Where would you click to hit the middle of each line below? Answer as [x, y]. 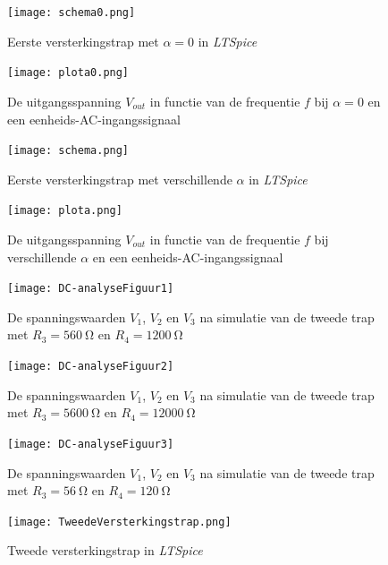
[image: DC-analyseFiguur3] [91, 444]
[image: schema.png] [68, 151]
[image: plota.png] [65, 211]
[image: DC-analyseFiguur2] [91, 367]
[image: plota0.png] [68, 73]
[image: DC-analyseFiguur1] [91, 289]
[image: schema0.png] [72, 13]
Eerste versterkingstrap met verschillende [120, 179]
